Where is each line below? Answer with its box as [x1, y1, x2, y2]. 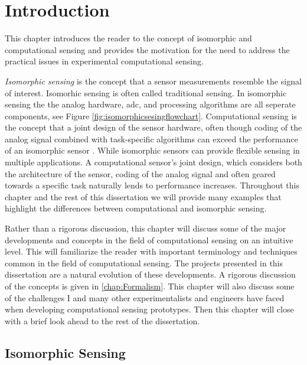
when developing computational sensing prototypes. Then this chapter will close [5, 303, 294, 315]
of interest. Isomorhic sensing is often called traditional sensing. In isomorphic [5, 86, 287, 99]
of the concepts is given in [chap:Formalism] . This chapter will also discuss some [5, 280, 295, 292]
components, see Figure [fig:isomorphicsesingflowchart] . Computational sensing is [5, 109, 297, 122]
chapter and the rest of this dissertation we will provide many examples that [5, 190, 282, 203]
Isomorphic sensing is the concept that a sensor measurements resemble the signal [5, 74, 302, 87]
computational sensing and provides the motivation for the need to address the [5, 43, 290, 56]
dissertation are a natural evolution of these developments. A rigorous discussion [5, 268, 296, 281]
